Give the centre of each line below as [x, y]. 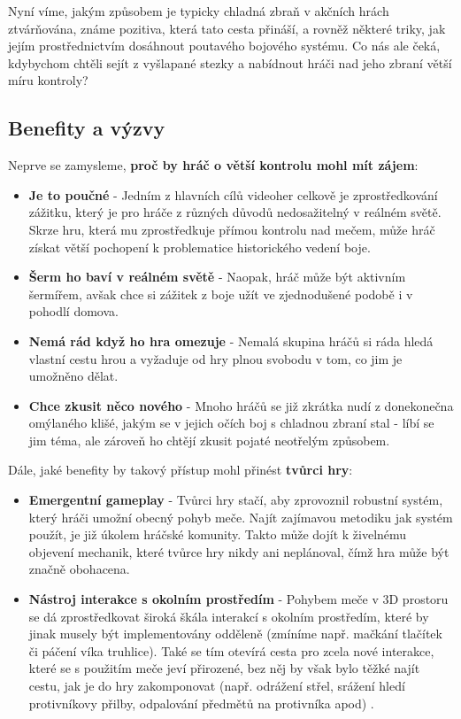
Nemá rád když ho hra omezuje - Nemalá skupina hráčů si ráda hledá [231, 340]
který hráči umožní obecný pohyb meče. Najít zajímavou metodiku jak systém [241, 517]
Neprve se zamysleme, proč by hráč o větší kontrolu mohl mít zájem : [213, 165]
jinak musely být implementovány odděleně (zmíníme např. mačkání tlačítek [235, 634]
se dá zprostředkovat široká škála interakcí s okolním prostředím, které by [229, 616]
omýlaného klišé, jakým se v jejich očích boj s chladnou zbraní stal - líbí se [231, 423]
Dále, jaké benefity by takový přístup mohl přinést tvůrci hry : [181, 470]
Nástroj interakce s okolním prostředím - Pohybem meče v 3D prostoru [238, 599]
